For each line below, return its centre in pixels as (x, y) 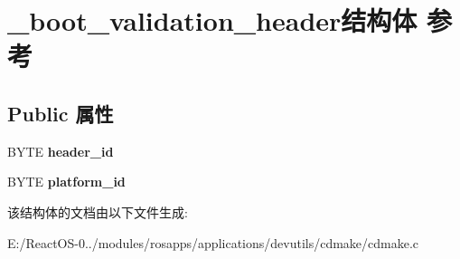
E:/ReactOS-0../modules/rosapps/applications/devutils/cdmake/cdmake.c (213, 242)
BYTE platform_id (66, 182)
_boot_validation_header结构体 (212, 20)
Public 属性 (61, 113)
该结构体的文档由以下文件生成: (98, 211)
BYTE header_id (61, 151)
